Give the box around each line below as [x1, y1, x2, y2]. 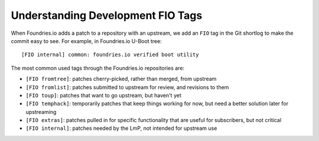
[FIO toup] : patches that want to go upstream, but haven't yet [25, 91, 181, 99]
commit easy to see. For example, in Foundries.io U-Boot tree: [11, 37, 162, 44]
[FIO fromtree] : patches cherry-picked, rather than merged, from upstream [25, 76, 217, 83]
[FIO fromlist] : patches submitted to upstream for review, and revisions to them [25, 83, 229, 91]
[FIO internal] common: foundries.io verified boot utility [21, 51, 199, 58]
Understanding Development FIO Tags [11, 9, 203, 22]
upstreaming [25, 108, 57, 115]
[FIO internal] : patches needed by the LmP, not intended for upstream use [25, 124, 217, 132]
